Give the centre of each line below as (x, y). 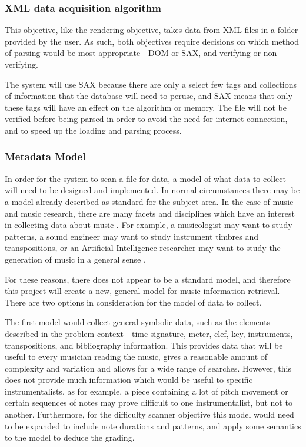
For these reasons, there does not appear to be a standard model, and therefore (148, 279)
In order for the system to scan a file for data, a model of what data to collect (145, 178)
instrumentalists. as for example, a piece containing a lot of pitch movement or (147, 391)
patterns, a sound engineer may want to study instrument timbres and (132, 236)
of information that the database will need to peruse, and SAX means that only (149, 96)
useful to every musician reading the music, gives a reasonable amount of (136, 357)
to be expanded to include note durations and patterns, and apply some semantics (153, 426)
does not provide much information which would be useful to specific (129, 380)
